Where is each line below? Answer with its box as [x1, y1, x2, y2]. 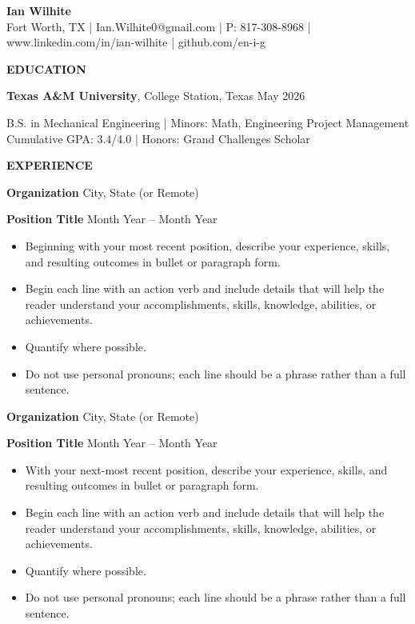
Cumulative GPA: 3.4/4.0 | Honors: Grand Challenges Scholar [6, 130, 310, 146]
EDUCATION [6, 60, 86, 77]
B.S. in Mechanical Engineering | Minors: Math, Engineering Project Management [6, 114, 409, 130]
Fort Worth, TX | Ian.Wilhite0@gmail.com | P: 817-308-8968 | [6, 18, 311, 34]
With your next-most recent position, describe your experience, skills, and [25, 461, 388, 478]
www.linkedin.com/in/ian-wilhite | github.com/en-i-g [6, 34, 265, 50]
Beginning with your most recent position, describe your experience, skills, [25, 237, 390, 254]
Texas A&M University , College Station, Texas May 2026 [6, 87, 305, 104]
